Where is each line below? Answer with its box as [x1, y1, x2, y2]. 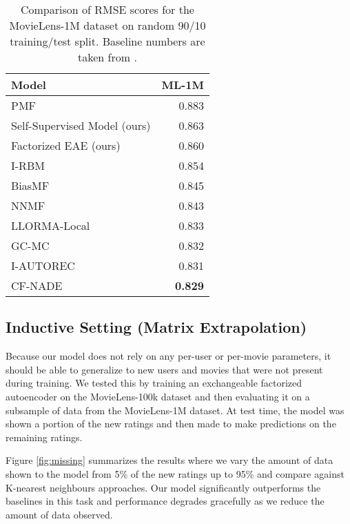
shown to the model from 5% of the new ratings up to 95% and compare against [6, 466, 344, 481]
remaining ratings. [6, 429, 83, 444]
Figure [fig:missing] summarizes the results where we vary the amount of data [6, 453, 333, 467]
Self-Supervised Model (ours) [11, 117, 151, 133]
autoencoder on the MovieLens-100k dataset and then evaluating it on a [6, 389, 310, 403]
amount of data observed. [6, 507, 113, 521]
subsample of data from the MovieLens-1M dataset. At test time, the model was [6, 402, 344, 417]
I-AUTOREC [11, 258, 75, 273]
